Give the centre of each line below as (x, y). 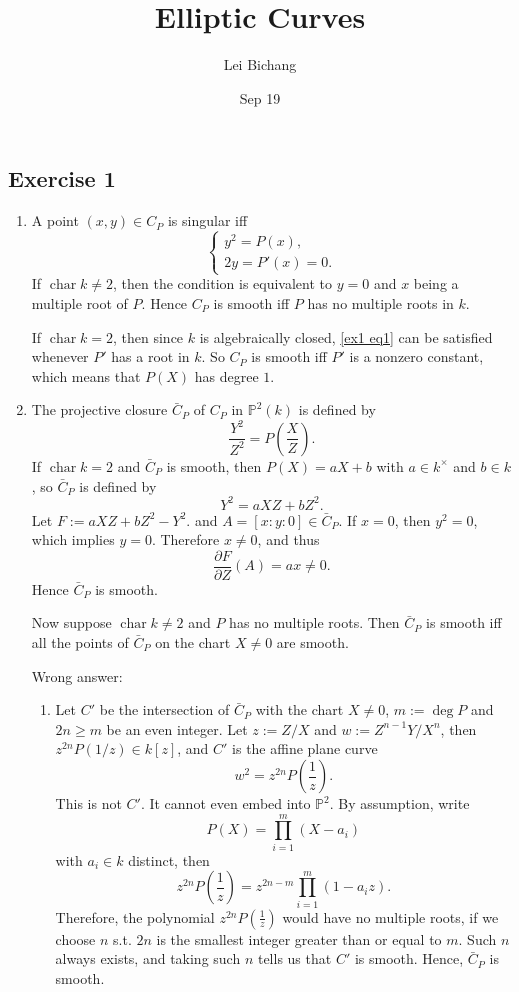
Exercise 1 (62, 178)
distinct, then (169, 859)
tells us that (294, 958)
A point (55, 220)
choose (75, 938)
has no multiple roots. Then (314, 622)
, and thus (288, 539)
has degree (226, 375)
